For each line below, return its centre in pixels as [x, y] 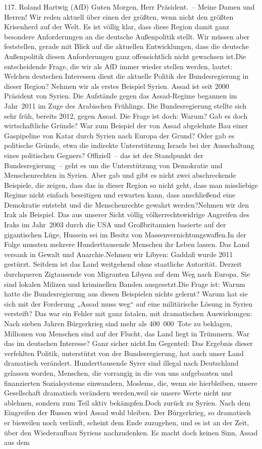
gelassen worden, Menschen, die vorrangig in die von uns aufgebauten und [119, 372]
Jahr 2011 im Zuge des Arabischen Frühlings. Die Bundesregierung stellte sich [125, 105]
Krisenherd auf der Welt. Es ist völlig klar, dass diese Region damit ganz [117, 27]
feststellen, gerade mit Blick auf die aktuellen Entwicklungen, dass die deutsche [126, 46]
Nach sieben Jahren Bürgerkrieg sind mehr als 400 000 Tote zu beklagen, [118, 323]
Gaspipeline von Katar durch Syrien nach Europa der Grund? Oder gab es [119, 135]
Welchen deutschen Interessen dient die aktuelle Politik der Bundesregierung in [126, 76]
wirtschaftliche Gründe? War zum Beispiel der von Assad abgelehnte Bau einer [126, 126]
